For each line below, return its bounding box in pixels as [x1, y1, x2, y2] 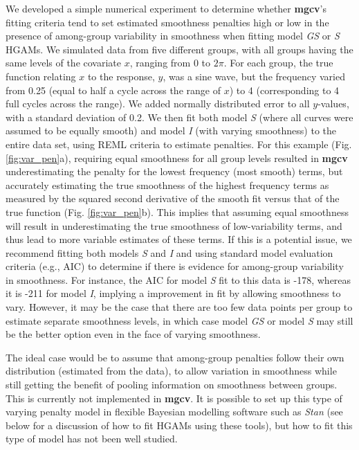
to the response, [87, 69, 155, 83]
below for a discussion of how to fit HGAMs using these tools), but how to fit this [6, 417, 353, 432]
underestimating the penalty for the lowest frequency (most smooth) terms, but [6, 164, 343, 179]
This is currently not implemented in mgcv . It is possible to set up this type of [6, 390, 342, 405]
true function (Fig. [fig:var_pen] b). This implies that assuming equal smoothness [6, 204, 349, 219]
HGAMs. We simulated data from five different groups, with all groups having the [6, 42, 353, 56]
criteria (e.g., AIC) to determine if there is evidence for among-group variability [6, 259, 344, 273]
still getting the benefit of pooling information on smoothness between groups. [6, 377, 338, 392]
